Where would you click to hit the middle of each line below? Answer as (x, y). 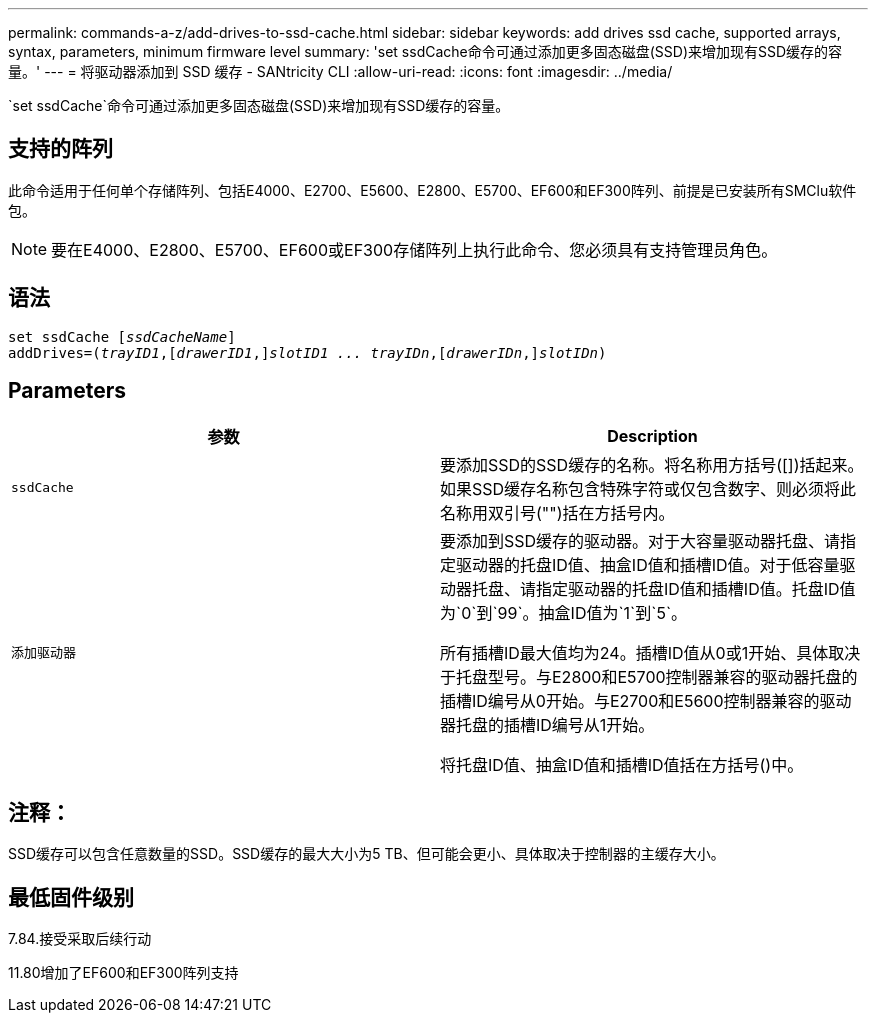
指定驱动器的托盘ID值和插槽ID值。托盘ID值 (696, 588)
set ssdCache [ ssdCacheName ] (122, 336)
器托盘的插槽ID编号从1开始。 (547, 724)
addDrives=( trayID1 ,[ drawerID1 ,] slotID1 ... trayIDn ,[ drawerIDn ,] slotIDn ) (307, 352)
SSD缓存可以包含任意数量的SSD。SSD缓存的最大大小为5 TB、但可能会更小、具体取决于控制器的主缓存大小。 (366, 854)
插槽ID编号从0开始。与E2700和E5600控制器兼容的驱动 (646, 700)
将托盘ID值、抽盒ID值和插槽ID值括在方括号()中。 (622, 764)
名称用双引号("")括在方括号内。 (557, 512)
